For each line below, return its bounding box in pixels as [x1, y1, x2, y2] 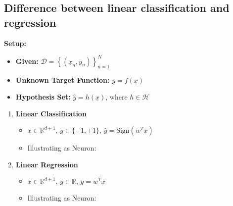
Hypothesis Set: [15, 92, 71, 102]
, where [105, 92, 128, 102]
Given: [15, 55, 39, 66]
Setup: [4, 38, 26, 48]
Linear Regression [15, 159, 78, 169]
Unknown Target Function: [15, 75, 110, 85]
